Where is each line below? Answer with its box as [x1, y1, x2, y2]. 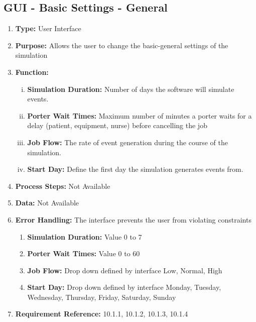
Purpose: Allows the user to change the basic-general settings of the [15, 40, 228, 50]
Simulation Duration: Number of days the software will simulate [27, 83, 234, 94]
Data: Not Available [15, 197, 79, 208]
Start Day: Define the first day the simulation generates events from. [27, 164, 243, 174]
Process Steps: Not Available [15, 180, 110, 191]
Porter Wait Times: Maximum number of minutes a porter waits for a [27, 110, 252, 121]
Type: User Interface [15, 23, 81, 34]
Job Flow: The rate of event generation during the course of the [27, 137, 228, 147]
